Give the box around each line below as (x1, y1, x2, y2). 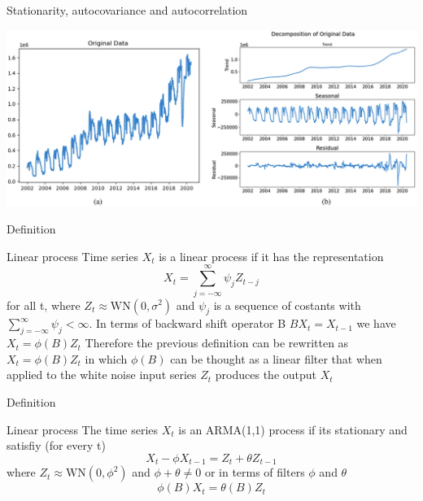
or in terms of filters (204, 464, 305, 481)
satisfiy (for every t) (7, 437, 106, 454)
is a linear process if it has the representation (159, 247, 384, 264)
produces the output (215, 366, 317, 383)
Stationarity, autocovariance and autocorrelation (7, 2, 248, 18)
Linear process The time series (7, 420, 159, 438)
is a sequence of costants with (213, 296, 361, 313)
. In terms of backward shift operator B (89, 315, 286, 332)
